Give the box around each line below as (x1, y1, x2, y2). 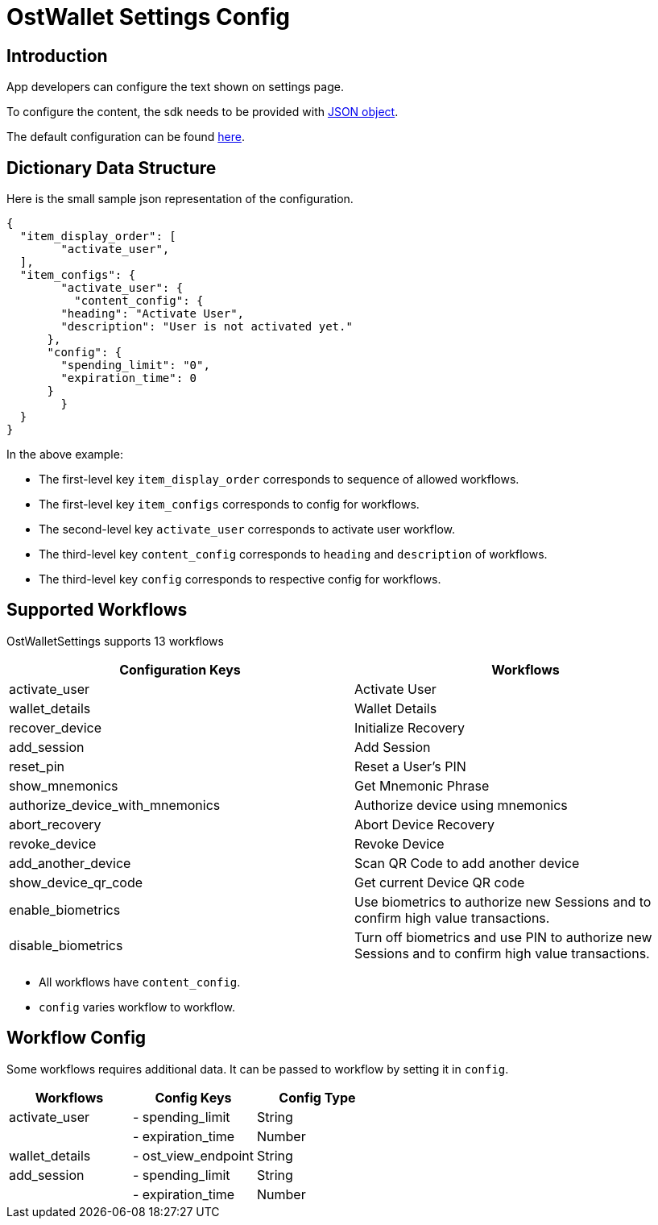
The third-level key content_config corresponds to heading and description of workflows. (39, 547, 548, 562)
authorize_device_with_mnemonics (9, 796, 221, 813)
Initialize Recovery (354, 719, 465, 736)
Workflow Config (6, 1028, 147, 1049)
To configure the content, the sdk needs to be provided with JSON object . (6, 105, 399, 119)
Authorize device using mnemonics (354, 796, 568, 813)
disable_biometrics (9, 936, 123, 953)
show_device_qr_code (9, 874, 143, 891)
